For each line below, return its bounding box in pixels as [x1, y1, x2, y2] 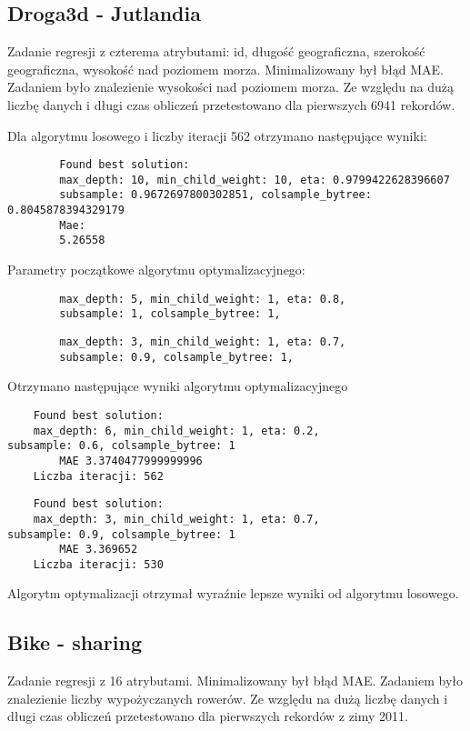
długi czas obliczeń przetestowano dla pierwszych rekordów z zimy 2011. [7, 706, 408, 726]
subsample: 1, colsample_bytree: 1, [59, 307, 281, 321]
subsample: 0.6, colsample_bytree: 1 [7, 439, 235, 453]
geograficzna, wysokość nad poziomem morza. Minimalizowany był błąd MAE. [7, 59, 444, 78]
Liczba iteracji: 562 [33, 469, 164, 483]
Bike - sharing [7, 628, 142, 656]
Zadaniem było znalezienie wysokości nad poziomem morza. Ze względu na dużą [7, 77, 454, 96]
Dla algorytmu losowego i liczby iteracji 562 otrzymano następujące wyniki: [7, 125, 427, 145]
